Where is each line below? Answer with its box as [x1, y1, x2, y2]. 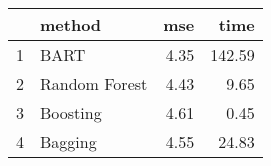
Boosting [40, 101, 102, 124]
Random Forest [40, 72, 148, 95]
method [40, 13, 102, 36]
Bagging [40, 130, 97, 153]
